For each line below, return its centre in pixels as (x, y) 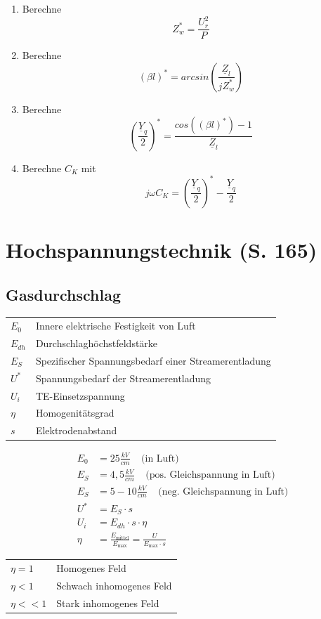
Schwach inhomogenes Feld (114, 585)
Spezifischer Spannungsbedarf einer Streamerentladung (153, 360)
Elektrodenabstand (76, 430)
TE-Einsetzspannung (80, 395)
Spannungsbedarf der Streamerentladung (123, 378)
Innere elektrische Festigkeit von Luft (116, 326)
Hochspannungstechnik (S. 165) (162, 250)
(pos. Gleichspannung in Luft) (210, 475)
